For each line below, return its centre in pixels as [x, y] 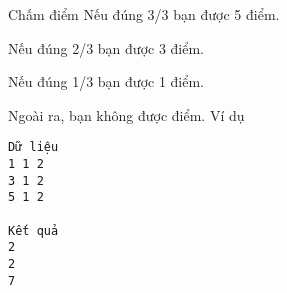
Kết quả [33, 230]
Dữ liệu [33, 147]
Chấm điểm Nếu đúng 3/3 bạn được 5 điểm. [144, 14]
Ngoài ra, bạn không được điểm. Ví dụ [126, 114]
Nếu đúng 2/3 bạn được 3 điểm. [106, 47]
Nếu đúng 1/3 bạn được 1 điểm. [106, 81]
